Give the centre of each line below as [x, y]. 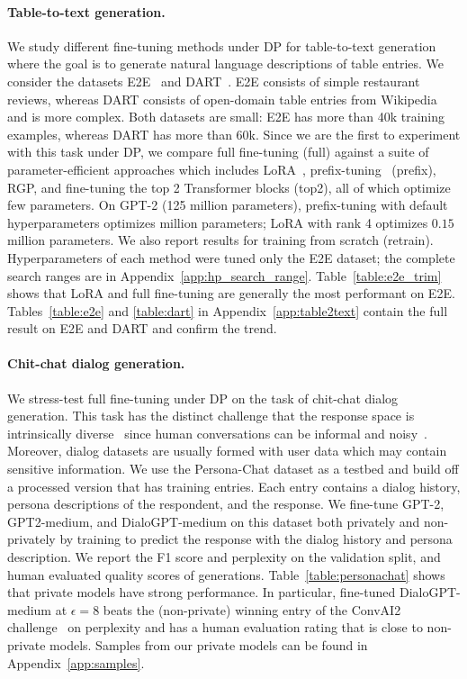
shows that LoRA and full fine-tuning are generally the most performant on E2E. [231, 293]
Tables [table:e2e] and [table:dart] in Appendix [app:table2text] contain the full [228, 310]
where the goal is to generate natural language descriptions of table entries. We [226, 63]
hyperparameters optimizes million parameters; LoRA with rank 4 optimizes [218, 222]
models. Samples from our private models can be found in [209, 645]
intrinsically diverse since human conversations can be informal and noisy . [217, 433]
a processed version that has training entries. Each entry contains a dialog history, [234, 486]
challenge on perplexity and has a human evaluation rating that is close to [215, 627]
